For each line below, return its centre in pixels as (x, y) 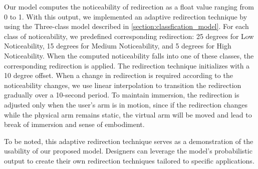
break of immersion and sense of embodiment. (74, 124)
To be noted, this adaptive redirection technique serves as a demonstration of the (129, 141)
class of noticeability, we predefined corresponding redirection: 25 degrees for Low (129, 36)
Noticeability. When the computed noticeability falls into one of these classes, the (129, 55)
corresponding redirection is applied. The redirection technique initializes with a (127, 65)
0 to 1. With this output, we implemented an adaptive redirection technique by (126, 16)
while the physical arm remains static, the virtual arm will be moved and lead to (128, 114)
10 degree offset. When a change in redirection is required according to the (118, 75)
